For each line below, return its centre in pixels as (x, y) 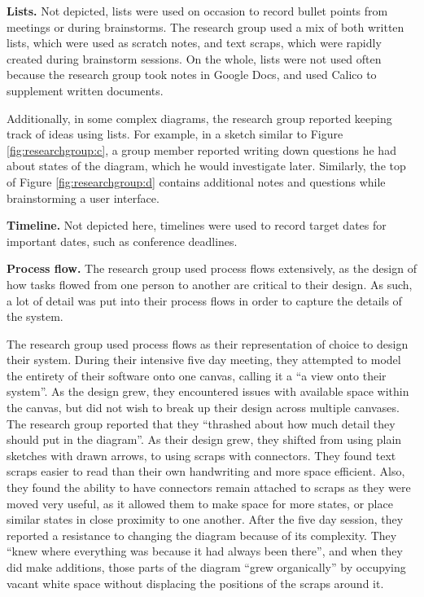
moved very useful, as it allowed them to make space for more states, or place (200, 503)
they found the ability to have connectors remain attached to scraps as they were (209, 487)
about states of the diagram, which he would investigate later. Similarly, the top (206, 166)
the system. (35, 316)
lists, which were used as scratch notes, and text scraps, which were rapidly (194, 43)
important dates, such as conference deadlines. (122, 241)
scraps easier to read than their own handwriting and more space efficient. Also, (206, 471)
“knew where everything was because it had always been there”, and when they (205, 551)
